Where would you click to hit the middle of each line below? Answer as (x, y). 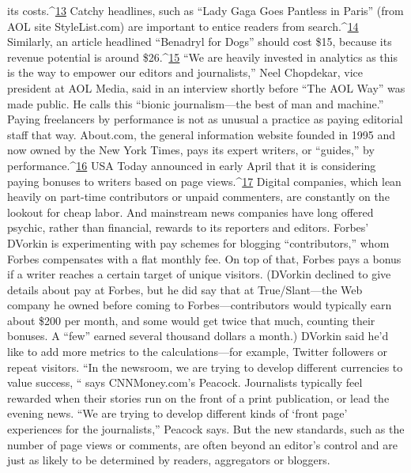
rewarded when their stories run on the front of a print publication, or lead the (198, 397)
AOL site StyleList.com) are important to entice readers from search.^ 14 (183, 26)
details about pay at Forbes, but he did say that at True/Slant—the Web (185, 289)
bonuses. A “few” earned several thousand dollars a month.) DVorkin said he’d (198, 336)
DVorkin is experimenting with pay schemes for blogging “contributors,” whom (198, 242)
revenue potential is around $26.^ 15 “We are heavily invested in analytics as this (203, 57)
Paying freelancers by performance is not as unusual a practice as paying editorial (205, 119)
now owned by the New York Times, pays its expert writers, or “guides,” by (191, 150)
